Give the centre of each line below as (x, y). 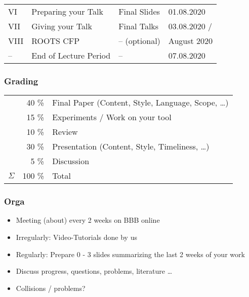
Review (65, 132)
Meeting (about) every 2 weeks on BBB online (88, 220)
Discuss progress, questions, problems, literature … (94, 271)
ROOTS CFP (56, 41)
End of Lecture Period (71, 55)
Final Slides (139, 11)
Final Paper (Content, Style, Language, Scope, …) (140, 103)
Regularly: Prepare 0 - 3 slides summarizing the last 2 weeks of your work (130, 254)
